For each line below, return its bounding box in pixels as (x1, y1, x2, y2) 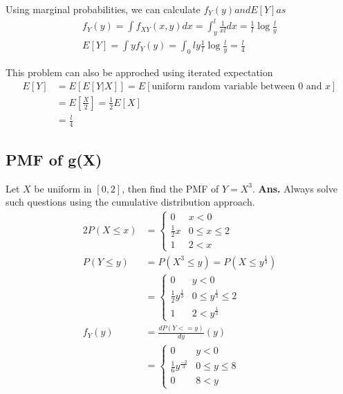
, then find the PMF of (122, 181, 219, 195)
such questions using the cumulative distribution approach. (6, 195, 255, 209)
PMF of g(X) (6, 148, 102, 170)
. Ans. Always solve (252, 181, 338, 195)
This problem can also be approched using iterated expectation (6, 65, 273, 80)
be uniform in (34, 181, 92, 195)
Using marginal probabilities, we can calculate (6, 2, 201, 16)
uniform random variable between (151, 81, 295, 91)
